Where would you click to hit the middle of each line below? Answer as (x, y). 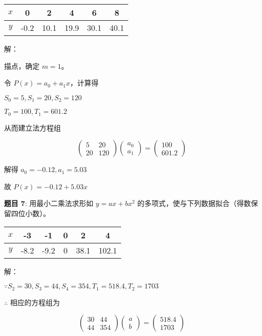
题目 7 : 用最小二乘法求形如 (49, 203)
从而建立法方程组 (32, 127)
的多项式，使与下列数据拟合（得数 (194, 203)
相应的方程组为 (35, 302)
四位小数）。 (30, 213)
